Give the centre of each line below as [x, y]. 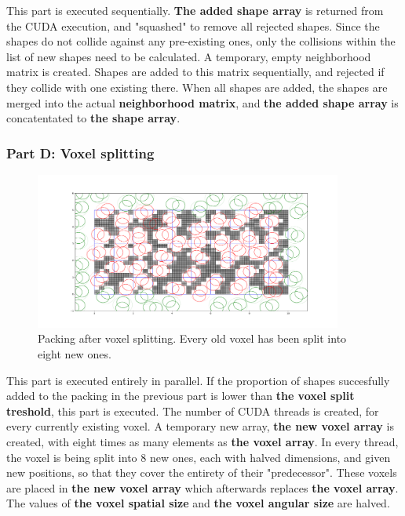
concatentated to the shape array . [93, 118]
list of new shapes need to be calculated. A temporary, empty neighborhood [189, 56]
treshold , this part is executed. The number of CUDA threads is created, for [193, 411]
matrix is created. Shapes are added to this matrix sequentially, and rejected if [195, 72]
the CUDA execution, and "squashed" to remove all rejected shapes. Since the [193, 25]
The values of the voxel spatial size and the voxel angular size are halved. [198, 503]
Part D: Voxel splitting [80, 153]
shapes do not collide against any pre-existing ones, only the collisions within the [201, 41]
